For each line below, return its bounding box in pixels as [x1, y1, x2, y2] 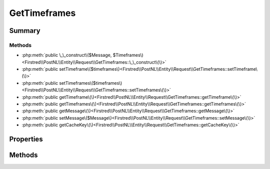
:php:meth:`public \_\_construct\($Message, [21, 52, 112, 58]
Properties [9, 135, 43, 144]
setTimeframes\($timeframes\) [59, 80, 122, 86]
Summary [9, 26, 40, 35]
